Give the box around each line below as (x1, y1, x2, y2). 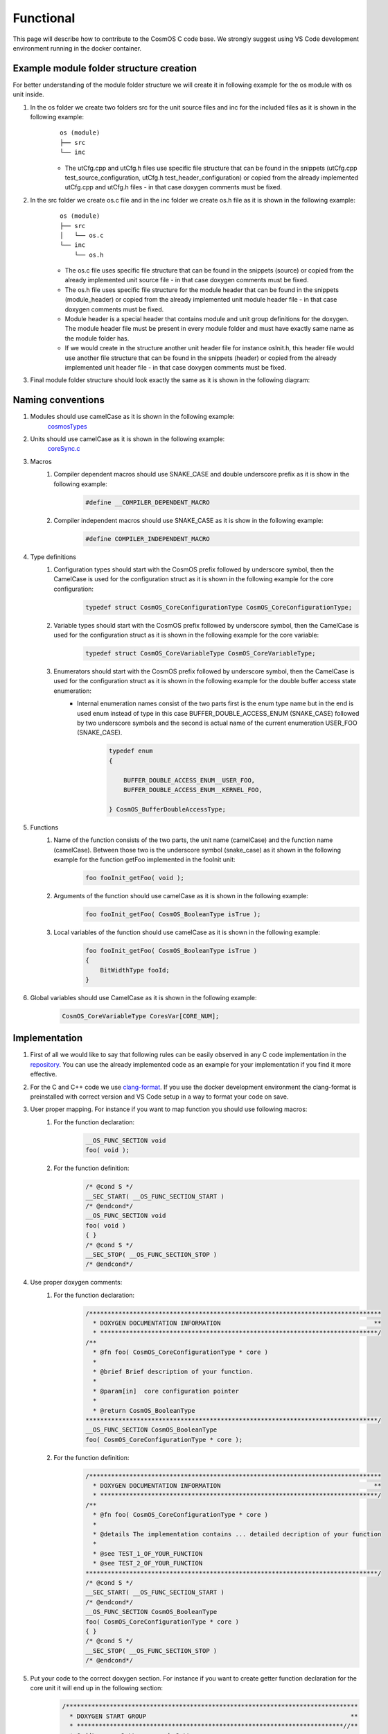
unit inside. (12, 90, 44, 98)
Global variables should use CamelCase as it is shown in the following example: (30, 993, 257, 1002)
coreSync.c (47, 445, 80, 453)
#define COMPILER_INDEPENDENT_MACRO (85, 535, 211, 542)
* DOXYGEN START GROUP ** (69, 1712, 358, 1720)
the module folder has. (64, 334, 130, 343)
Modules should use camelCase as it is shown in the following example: (30, 413, 235, 421)
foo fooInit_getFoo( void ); (85, 874, 185, 882)
